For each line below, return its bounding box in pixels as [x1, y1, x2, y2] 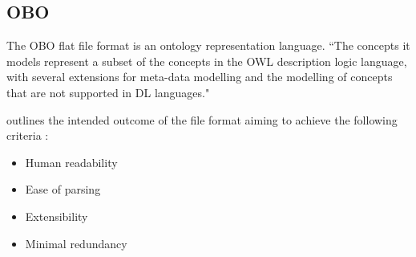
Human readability [25, 153, 118, 170]
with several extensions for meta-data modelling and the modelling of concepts [6, 68, 393, 85]
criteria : [6, 127, 49, 144]
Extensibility [25, 207, 88, 224]
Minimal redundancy [25, 235, 127, 251]
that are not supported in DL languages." [6, 84, 210, 100]
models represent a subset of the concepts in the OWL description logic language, [6, 52, 407, 69]
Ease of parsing [25, 181, 101, 198]
